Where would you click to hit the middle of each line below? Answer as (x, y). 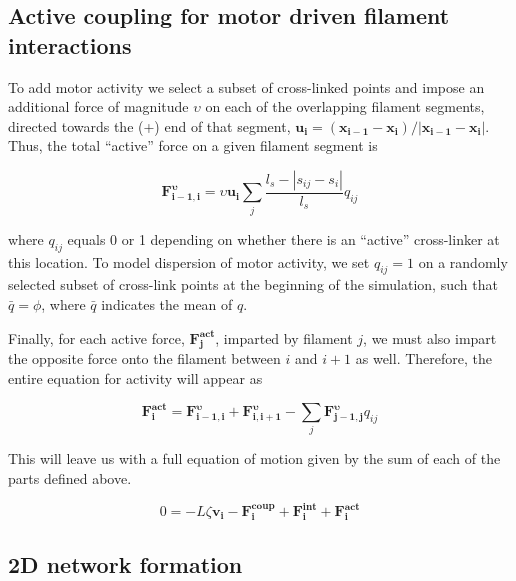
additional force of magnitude (98, 106)
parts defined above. (70, 477)
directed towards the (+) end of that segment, (149, 125)
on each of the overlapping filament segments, (345, 106)
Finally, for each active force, (96, 337)
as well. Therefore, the (424, 358)
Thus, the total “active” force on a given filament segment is (193, 145)
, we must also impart (430, 337)
